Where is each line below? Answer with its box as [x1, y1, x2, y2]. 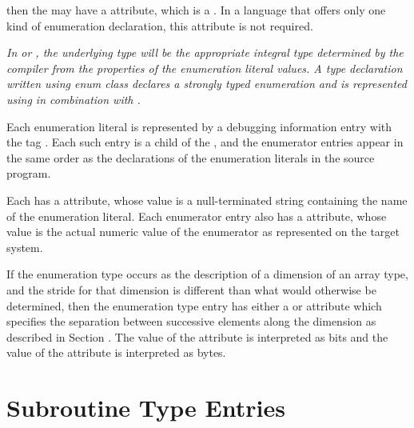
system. [6, 238, 43, 255]
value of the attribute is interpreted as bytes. [6, 344, 226, 361]
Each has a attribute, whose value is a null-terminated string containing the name [6, 191, 408, 208]
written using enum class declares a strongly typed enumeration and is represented [6, 75, 407, 92]
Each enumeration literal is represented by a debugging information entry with [6, 118, 392, 134]
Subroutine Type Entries [6, 391, 285, 424]
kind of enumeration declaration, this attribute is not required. [6, 17, 313, 34]
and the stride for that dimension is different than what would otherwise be [6, 281, 376, 298]
